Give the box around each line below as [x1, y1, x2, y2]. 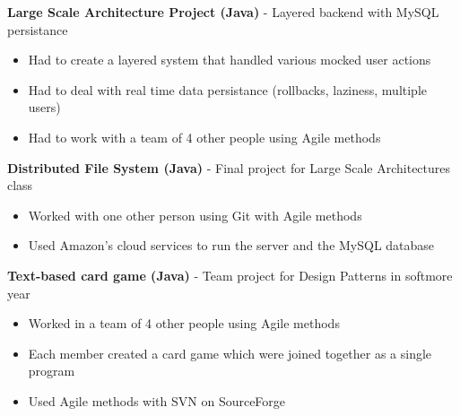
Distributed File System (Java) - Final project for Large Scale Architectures [7, 158, 451, 177]
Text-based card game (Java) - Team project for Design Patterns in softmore [7, 265, 453, 284]
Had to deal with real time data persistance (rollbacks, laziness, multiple [28, 80, 428, 99]
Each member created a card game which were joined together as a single [28, 343, 432, 362]
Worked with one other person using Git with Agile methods [28, 205, 362, 224]
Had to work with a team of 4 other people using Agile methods [28, 127, 381, 146]
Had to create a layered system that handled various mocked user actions [28, 50, 431, 69]
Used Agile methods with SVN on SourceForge [28, 391, 286, 410]
